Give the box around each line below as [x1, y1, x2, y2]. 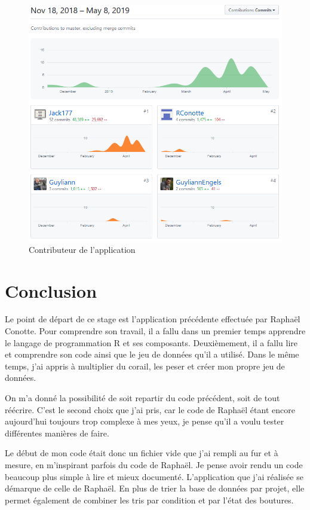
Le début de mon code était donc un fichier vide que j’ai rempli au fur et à [5, 447, 278, 459]
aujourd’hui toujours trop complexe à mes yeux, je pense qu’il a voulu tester [5, 415, 284, 427]
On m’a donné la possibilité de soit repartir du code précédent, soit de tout [5, 392, 280, 404]
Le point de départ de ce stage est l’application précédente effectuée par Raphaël [5, 313, 300, 325]
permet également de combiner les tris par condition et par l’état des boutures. [5, 493, 294, 506]
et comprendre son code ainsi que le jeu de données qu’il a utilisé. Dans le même [5, 348, 299, 361]
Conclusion [5, 278, 97, 303]
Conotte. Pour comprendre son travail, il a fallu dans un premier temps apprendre [5, 325, 306, 337]
